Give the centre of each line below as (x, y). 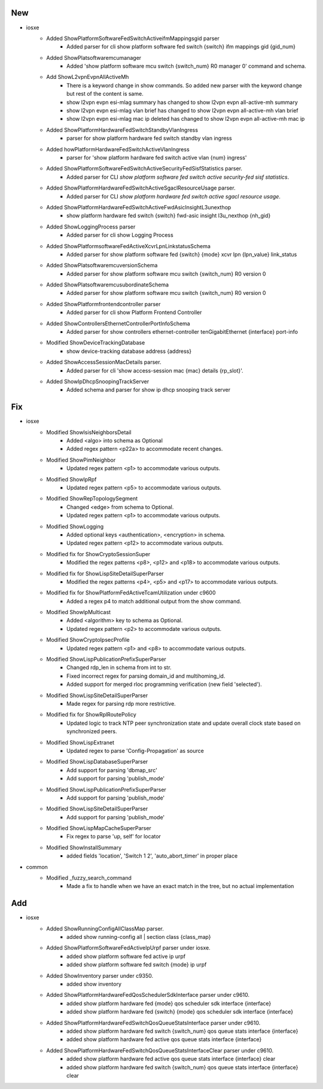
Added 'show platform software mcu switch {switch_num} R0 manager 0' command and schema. (186, 66)
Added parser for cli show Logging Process (120, 235)
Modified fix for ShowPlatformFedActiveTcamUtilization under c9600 (131, 593)
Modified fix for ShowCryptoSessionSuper (98, 554)
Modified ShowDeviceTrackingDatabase (96, 343)
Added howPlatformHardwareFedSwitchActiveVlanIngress (118, 149)
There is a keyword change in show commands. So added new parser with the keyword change (184, 85)
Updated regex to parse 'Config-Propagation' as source (135, 751)
